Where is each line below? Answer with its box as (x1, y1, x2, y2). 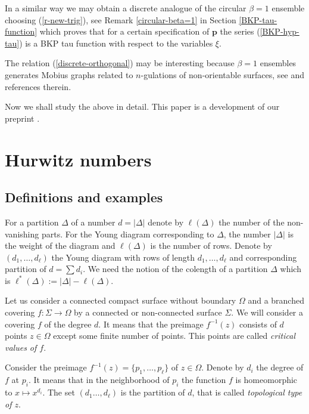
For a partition (5, 215, 59, 228)
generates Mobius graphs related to (5, 68, 133, 81)
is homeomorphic (235, 373, 298, 386)
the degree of (256, 361, 304, 373)
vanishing (5, 227, 39, 240)
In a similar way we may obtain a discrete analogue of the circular (5, 2, 246, 14)
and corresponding (229, 251, 297, 263)
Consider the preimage (5, 361, 87, 373)
